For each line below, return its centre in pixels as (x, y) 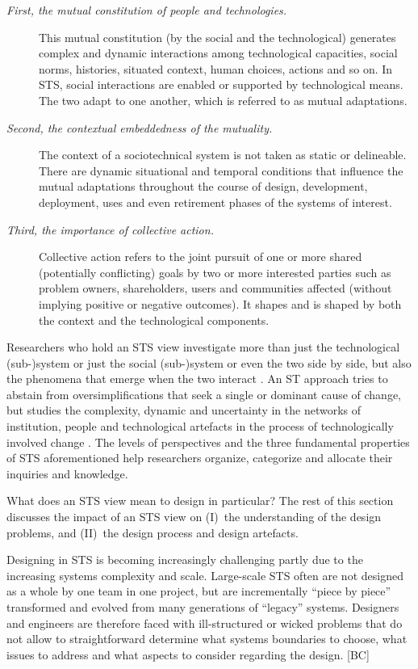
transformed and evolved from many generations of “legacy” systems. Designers (203, 607)
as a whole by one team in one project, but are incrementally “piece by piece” (199, 591)
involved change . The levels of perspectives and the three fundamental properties (208, 442)
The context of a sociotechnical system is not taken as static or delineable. (223, 155)
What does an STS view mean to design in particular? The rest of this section (200, 501)
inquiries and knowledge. (67, 473)
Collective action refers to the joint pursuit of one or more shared (201, 257)
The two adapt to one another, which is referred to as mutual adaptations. (223, 100)
